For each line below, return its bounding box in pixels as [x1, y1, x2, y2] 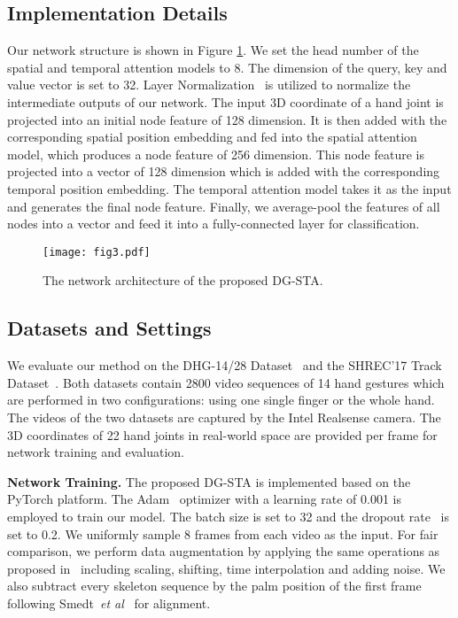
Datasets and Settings [7, 314, 212, 342]
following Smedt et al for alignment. [7, 593, 211, 612]
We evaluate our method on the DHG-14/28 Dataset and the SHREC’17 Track [7, 356, 442, 375]
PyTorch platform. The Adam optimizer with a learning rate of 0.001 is [7, 490, 401, 508]
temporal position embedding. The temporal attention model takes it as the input [7, 179, 452, 197]
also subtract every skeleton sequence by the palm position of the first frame [7, 576, 422, 595]
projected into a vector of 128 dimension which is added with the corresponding [7, 162, 440, 181]
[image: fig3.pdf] [43, 245, 151, 259]
